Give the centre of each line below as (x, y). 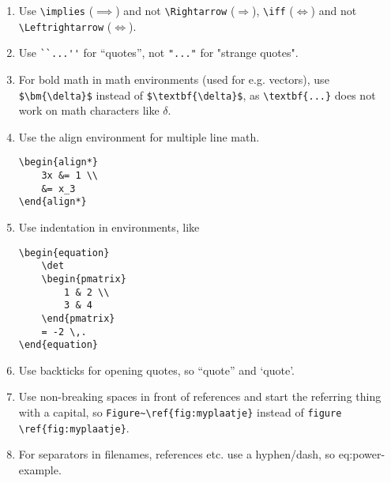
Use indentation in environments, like (109, 227)
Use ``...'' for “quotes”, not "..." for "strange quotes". (158, 53)
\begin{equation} (64, 253)
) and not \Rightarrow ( (175, 10)
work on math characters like (89, 110)
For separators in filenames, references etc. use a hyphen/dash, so (177, 454)
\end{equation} (58, 345)
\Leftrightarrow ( (65, 26)
